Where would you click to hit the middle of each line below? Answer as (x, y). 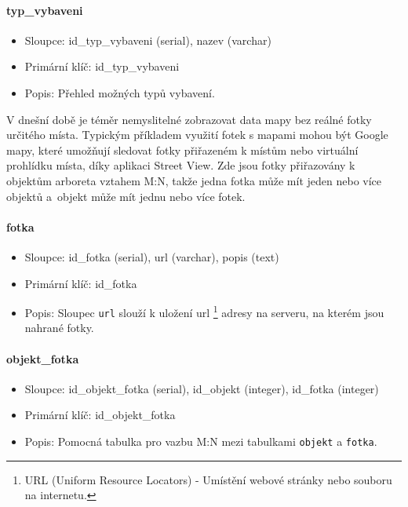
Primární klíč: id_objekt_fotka (100, 415)
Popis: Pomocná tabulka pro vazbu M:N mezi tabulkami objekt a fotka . (201, 441)
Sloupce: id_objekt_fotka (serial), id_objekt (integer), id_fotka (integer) (202, 388)
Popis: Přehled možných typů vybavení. (120, 92)
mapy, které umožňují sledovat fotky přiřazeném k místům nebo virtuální (182, 150)
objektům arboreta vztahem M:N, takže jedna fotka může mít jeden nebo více (194, 180)
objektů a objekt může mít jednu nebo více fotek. (126, 196)
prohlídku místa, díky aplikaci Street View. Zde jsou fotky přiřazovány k (181, 165)
